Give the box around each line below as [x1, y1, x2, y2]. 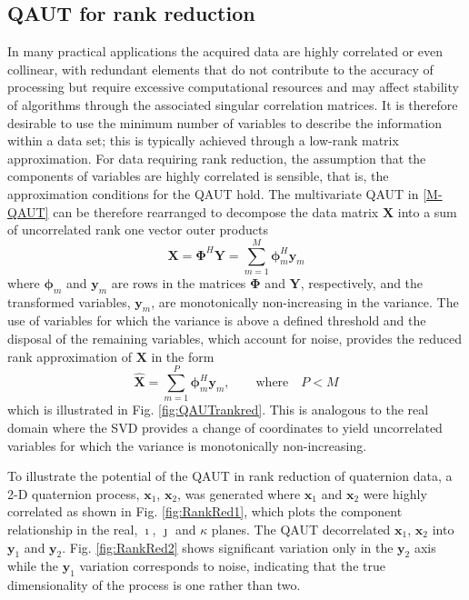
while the [7, 556, 58, 575]
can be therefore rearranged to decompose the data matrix [53, 202, 379, 221]
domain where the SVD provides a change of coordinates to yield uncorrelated [7, 417, 443, 436]
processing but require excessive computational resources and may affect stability [7, 77, 459, 96]
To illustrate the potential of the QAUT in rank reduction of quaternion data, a [7, 466, 453, 485]
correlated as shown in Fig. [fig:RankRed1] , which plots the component [7, 502, 403, 521]
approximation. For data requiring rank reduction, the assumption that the [7, 148, 426, 167]
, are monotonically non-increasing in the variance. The [151, 292, 459, 311]
